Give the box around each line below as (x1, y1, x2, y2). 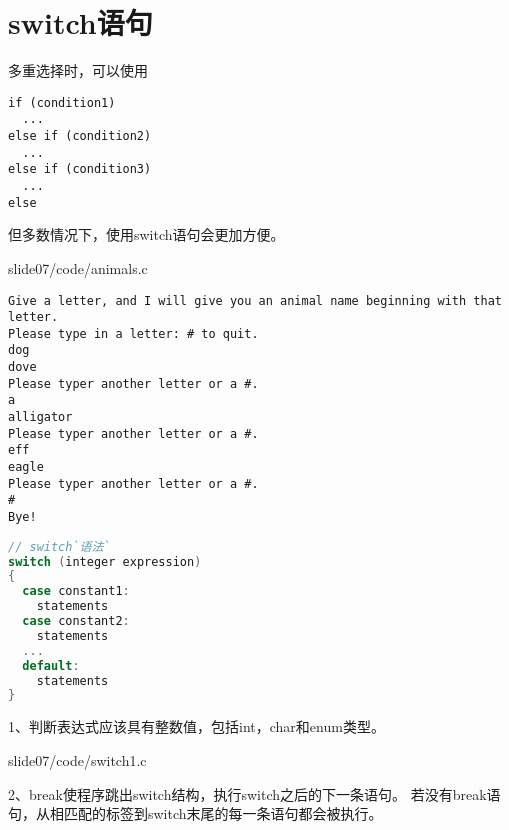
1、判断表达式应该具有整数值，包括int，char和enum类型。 (8, 716, 385, 737)
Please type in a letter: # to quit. (8, 326, 259, 341)
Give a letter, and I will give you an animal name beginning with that (8, 293, 502, 308)
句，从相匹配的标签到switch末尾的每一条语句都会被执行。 (8, 803, 383, 824)
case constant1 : (22, 584, 130, 599)
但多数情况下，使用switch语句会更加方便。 (8, 224, 285, 245)
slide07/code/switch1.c (8, 749, 147, 770)
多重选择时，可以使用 (8, 60, 148, 81)
